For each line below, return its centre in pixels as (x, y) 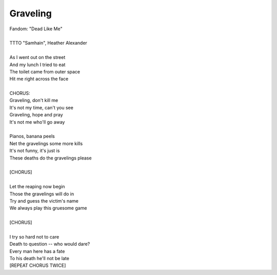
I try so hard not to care (34, 237)
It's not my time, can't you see (42, 107)
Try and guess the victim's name (44, 201)
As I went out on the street (37, 57)
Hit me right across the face (39, 79)
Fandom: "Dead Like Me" (36, 29)
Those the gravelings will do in (42, 194)
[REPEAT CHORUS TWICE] (38, 266)
